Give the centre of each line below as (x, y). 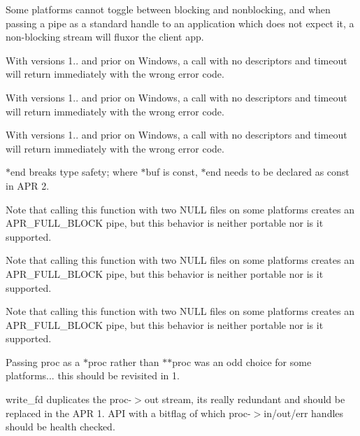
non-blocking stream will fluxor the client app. (105, 37)
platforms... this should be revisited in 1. (93, 375)
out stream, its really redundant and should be (245, 399)
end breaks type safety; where (74, 172)
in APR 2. (28, 185)
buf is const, (172, 172)
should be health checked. (60, 427)
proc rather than (123, 361)
